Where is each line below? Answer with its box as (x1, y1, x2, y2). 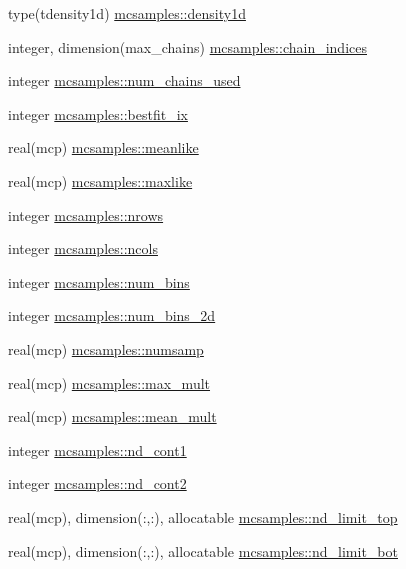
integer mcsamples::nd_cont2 (8, 473, 187, 494)
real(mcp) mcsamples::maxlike (8, 170, 193, 191)
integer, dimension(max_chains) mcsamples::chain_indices (8, 36, 367, 57)
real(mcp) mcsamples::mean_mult (8, 406, 217, 427)
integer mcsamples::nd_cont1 (8, 439, 187, 460)
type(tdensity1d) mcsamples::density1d (8, 3, 246, 23)
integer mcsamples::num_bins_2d (8, 305, 216, 326)
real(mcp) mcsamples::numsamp (8, 338, 204, 359)
